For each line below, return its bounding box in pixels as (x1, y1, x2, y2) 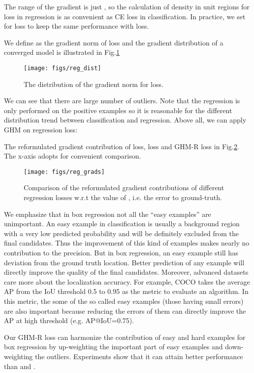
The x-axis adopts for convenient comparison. (4, 151, 141, 161)
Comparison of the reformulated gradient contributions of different (24, 182, 224, 193)
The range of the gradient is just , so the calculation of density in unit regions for (4, 1, 250, 11)
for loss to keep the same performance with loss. (4, 21, 149, 31)
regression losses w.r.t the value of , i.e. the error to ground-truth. (24, 192, 222, 203)
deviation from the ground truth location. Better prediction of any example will (4, 257, 245, 267)
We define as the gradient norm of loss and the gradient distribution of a (4, 37, 223, 47)
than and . (4, 361, 35, 371)
